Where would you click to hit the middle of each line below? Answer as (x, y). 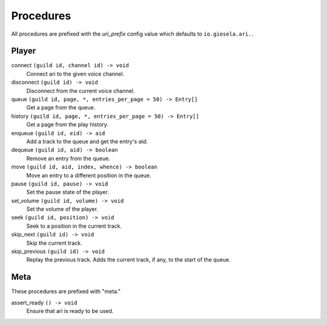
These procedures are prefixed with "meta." (66, 291)
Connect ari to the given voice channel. (75, 74)
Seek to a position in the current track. (74, 226)
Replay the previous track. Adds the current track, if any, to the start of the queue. (128, 260)
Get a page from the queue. (61, 108)
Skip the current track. (54, 243)
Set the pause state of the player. (68, 192)
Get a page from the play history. (68, 124)
